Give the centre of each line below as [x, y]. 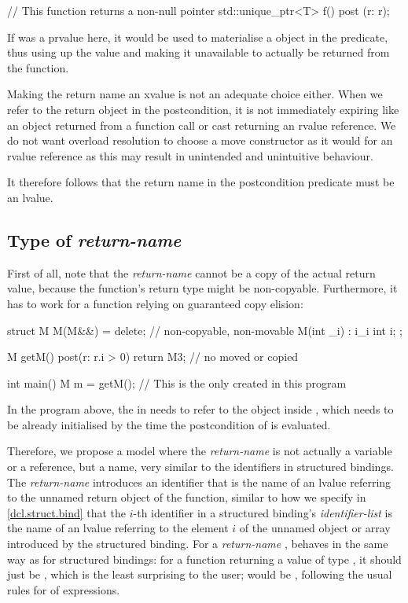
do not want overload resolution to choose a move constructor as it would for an [200, 140]
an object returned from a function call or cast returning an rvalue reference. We [202, 125]
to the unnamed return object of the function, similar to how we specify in [187, 497]
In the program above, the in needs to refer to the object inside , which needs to [200, 409]
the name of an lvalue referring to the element [118, 528]
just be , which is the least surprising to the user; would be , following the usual [200, 574]
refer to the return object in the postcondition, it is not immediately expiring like [203, 109]
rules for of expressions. [64, 589]
